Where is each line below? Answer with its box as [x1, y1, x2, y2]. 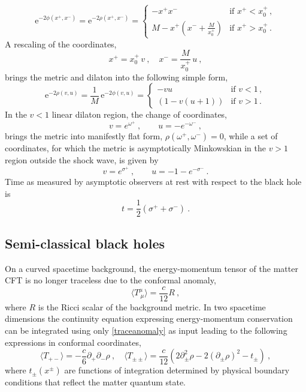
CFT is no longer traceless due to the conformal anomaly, [5, 274, 216, 286]
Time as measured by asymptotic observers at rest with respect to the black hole [5, 175, 302, 188]
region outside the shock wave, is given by [5, 153, 159, 166]
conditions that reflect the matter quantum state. [5, 376, 186, 388]
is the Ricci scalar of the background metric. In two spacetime [38, 300, 266, 313]
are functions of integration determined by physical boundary [64, 364, 290, 376]
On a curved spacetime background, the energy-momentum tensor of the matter [5, 262, 298, 274]
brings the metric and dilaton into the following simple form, [5, 70, 228, 83]
